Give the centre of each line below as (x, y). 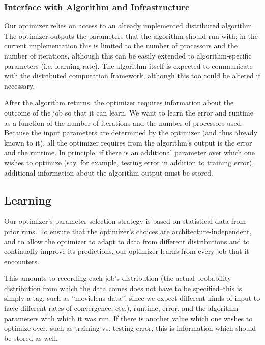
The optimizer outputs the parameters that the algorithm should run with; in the (131, 35)
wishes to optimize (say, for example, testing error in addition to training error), (129, 162)
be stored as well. (31, 338)
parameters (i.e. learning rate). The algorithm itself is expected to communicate (128, 65)
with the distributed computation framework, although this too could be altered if (132, 76)
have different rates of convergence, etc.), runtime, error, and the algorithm (121, 308)
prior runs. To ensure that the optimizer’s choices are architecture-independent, (128, 231)
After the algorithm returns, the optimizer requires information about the (119, 103)
